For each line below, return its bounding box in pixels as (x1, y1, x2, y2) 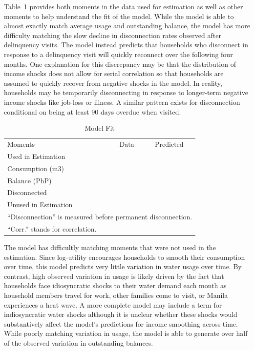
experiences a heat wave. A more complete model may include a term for (4, 299, 222, 310)
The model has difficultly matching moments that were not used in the (4, 242, 216, 252)
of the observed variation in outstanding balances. (4, 337, 153, 348)
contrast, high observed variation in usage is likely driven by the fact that (4, 271, 224, 281)
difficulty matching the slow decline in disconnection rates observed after (4, 30, 221, 40)
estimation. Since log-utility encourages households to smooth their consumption (4, 252, 245, 262)
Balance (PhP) (7, 175, 52, 185)
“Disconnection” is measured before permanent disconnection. (7, 212, 192, 222)
